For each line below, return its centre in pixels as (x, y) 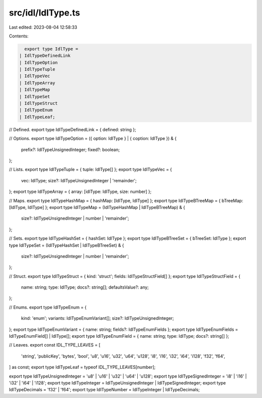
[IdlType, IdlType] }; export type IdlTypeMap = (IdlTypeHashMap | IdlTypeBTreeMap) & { (97, 207)
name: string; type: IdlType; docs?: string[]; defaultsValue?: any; (85, 287)
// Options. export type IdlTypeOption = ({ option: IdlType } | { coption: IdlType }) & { (93, 138)
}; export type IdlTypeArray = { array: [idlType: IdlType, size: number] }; (80, 191)
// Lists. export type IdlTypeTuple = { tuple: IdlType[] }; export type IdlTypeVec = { (90, 170)
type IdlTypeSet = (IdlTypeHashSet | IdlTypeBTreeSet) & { (66, 245)
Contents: (19, 36)
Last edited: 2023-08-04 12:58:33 (43, 27)
